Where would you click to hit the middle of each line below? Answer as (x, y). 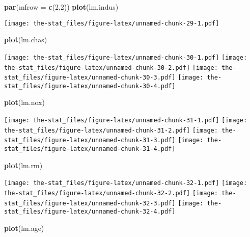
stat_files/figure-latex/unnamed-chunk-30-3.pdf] (90, 78)
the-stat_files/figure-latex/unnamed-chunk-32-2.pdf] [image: (111, 193)
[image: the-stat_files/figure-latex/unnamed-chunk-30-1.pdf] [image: (126, 57)
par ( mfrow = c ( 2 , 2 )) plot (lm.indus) (61, 7)
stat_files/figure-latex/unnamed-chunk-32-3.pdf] (90, 203)
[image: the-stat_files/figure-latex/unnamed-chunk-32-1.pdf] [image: (126, 183)
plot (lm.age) (24, 228)
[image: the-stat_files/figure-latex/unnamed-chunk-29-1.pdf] (112, 23)
